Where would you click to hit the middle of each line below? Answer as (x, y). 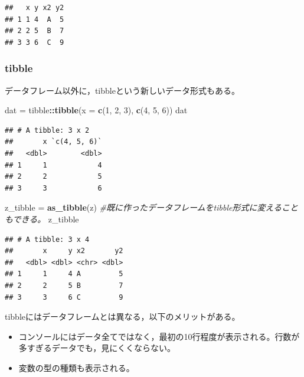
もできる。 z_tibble (42, 219)
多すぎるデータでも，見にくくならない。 (97, 348)
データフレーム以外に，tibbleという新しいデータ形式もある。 (122, 90)
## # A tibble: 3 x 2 (47, 130)
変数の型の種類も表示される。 (76, 367)
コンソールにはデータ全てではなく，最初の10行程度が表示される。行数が (159, 336)
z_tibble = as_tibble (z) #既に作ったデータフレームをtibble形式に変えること (152, 207)
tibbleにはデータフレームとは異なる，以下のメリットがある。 (122, 317)
